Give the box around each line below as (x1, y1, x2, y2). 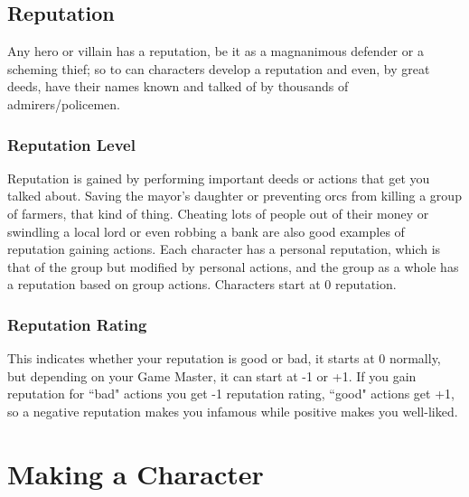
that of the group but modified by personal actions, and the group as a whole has (7, 257, 459, 276)
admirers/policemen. (7, 94, 120, 113)
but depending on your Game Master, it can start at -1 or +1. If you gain (7, 366, 417, 385)
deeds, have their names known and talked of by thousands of (7, 77, 349, 96)
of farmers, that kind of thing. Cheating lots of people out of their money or (7, 203, 429, 222)
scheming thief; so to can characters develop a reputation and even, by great (7, 59, 430, 78)
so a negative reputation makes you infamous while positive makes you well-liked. (7, 401, 458, 420)
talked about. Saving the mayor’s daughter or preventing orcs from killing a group (7, 186, 462, 205)
